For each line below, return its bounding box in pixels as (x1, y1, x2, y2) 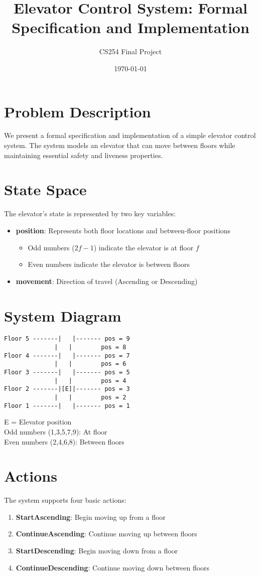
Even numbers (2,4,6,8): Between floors (4, 436, 124, 447)
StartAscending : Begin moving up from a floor (16, 511, 166, 522)
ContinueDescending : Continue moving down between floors (16, 562, 210, 572)
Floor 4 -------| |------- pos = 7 (4, 352, 130, 359)
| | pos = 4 (54, 377, 126, 384)
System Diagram (4, 305, 121, 326)
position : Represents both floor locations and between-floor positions (16, 225, 231, 235)
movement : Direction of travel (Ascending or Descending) (16, 275, 198, 286)
